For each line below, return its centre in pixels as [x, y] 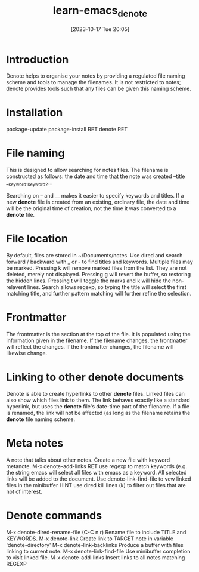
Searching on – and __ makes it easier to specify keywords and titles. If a [95, 195]
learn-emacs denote [100, 11]
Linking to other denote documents [95, 377]
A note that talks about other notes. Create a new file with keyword [88, 460]
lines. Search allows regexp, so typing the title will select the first [107, 287]
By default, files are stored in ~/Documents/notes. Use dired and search [94, 255]
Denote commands [54, 516]
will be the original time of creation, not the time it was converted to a [91, 208]
